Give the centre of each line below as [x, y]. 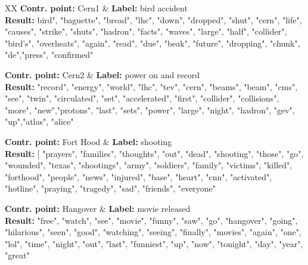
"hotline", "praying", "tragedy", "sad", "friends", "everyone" [111, 188]
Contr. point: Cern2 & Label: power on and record [102, 74]
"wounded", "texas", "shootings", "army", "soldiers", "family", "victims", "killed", [149, 165]
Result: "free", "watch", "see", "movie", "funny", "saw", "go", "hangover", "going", [151, 220]
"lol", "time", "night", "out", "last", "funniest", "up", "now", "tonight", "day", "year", [154, 243]
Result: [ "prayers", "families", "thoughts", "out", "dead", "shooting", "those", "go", [154, 153]
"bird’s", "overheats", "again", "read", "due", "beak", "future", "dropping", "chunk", [153, 43]
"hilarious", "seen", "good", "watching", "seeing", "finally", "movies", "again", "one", [153, 232]
